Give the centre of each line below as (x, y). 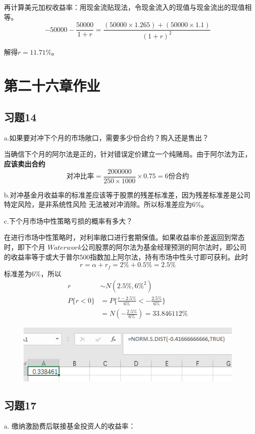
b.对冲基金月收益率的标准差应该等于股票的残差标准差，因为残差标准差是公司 (127, 194)
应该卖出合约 (25, 163)
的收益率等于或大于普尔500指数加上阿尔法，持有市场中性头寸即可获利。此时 (126, 256)
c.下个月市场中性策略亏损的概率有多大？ (69, 220)
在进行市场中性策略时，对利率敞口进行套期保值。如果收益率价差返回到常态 (124, 237)
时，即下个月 (25, 247)
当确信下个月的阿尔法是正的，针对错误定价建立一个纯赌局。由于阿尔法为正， (128, 154)
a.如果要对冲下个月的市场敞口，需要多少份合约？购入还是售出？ (106, 137)
